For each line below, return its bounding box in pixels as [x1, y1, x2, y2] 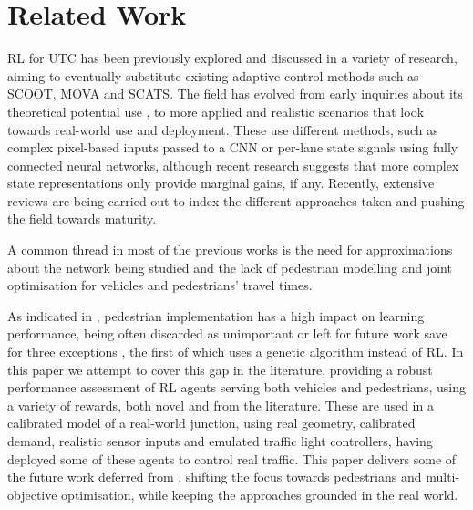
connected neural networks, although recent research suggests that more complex [7, 155, 459, 174]
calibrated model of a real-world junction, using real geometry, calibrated [7, 413, 416, 432]
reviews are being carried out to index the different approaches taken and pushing [7, 191, 465, 210]
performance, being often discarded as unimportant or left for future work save [7, 324, 447, 343]
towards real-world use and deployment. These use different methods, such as [7, 120, 438, 139]
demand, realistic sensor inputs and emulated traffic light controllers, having [7, 432, 433, 450]
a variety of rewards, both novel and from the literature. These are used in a [7, 395, 434, 414]
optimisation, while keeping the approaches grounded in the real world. [61, 484, 458, 504]
